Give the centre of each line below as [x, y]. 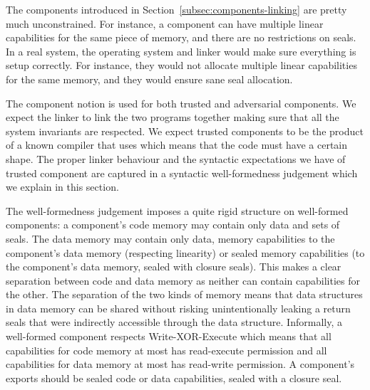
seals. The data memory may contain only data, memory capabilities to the [170, 238]
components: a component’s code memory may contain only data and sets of [173, 225]
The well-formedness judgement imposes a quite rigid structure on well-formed [177, 210]
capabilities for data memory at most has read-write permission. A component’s [180, 364]
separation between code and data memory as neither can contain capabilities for [183, 280]
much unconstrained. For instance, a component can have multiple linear [165, 23]
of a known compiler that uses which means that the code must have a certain [177, 145]
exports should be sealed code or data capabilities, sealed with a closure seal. [174, 378]
